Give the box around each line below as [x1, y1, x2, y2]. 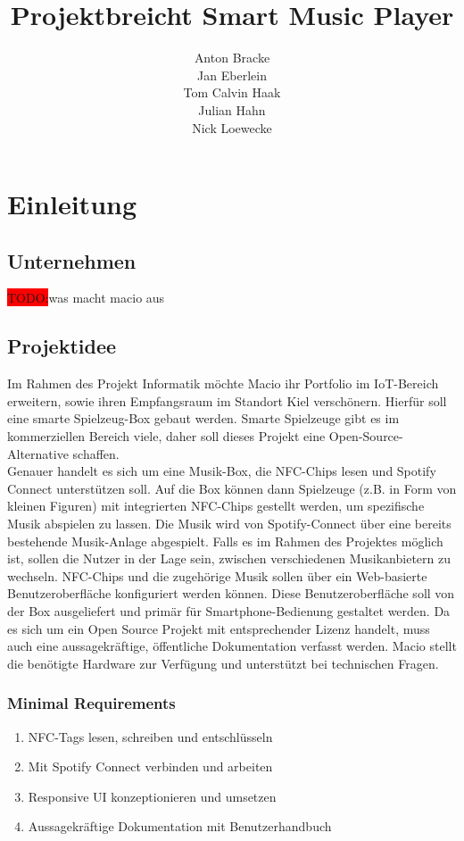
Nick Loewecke [192, 118, 272, 137]
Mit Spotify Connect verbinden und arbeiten [28, 757, 273, 776]
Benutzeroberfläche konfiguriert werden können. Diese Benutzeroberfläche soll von [7, 584, 455, 603]
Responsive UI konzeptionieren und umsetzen [28, 787, 277, 805]
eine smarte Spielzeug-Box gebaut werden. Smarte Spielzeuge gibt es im [7, 409, 400, 428]
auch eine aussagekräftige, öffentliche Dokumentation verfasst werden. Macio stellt [7, 637, 457, 655]
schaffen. [72, 444, 120, 462]
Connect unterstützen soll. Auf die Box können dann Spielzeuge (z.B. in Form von [7, 479, 457, 497]
